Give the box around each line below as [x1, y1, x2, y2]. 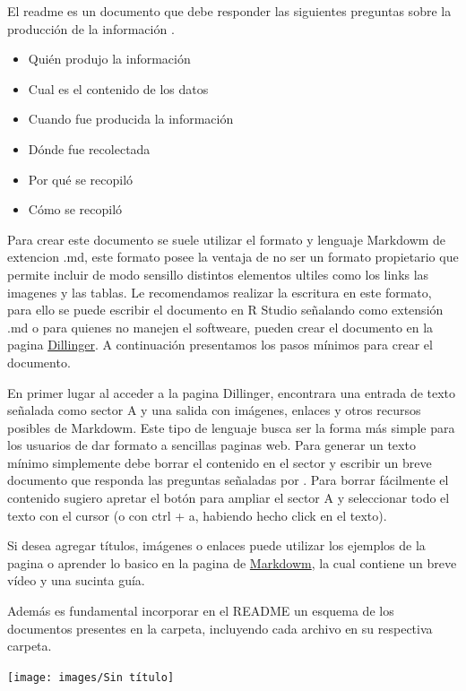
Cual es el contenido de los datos [28, 79, 209, 98]
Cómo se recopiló [28, 200, 123, 219]
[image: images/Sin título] [7, 670, 175, 684]
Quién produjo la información [28, 49, 191, 68]
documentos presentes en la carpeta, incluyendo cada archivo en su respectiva [7, 618, 433, 637]
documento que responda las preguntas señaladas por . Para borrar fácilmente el [7, 471, 449, 489]
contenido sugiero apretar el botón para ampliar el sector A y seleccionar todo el [7, 488, 450, 507]
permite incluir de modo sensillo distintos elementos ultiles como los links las [7, 264, 429, 283]
